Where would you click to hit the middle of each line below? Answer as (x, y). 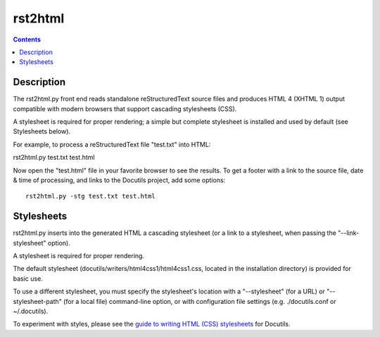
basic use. (28, 279)
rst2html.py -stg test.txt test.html (91, 196)
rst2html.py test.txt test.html (54, 158)
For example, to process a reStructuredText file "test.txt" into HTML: (112, 144)
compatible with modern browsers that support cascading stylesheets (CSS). (125, 108)
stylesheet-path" (38, 301)
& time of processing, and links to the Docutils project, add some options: (119, 180)
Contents (27, 39)
